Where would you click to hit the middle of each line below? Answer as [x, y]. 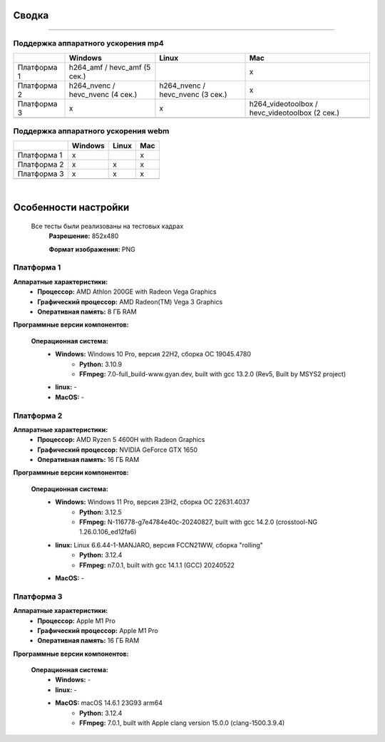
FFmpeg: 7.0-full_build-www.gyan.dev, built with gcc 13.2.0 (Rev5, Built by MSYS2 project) [213, 373]
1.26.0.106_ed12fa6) [108, 532]
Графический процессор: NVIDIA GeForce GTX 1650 [118, 450]
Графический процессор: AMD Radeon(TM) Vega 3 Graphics [130, 302]
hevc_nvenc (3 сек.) [193, 94]
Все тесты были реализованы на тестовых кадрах [107, 226]
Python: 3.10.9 [101, 364]
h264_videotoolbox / [283, 103]
